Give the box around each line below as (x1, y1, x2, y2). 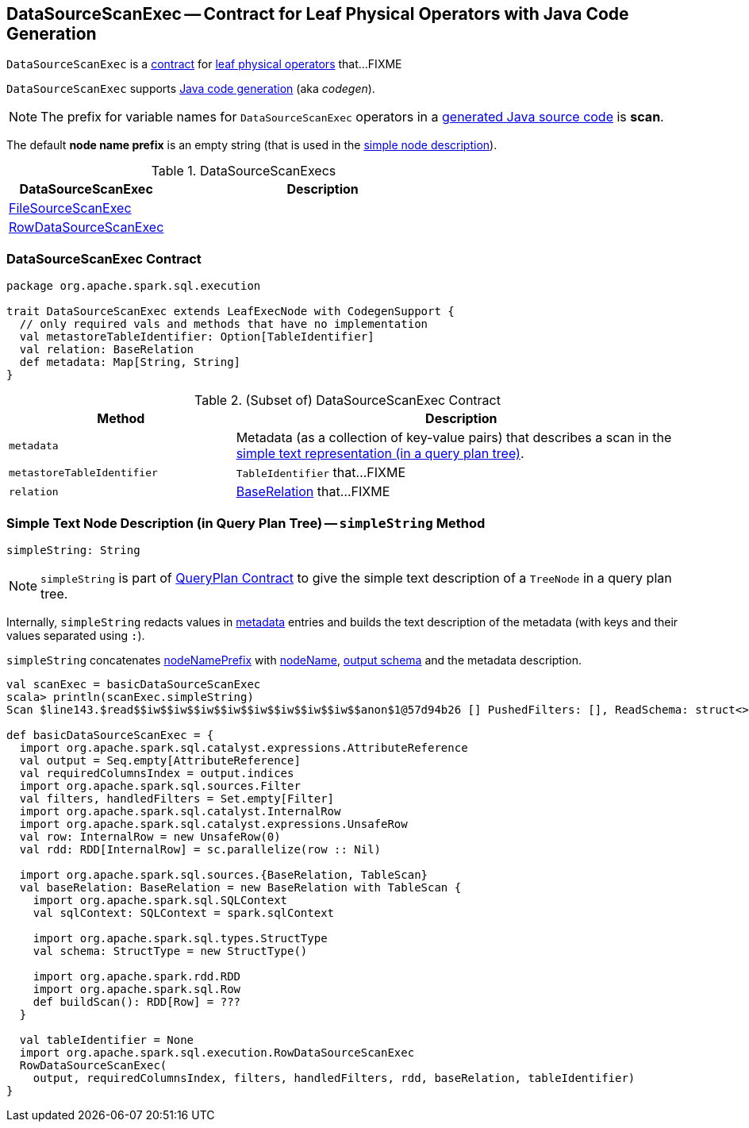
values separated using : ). (6, 628, 145, 642)
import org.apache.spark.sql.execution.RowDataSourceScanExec (19, 1045, 415, 1059)
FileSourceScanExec (9, 200, 132, 217)
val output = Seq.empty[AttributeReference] (19, 753, 301, 767)
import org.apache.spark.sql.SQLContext (33, 893, 288, 907)
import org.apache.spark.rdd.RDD (33, 969, 241, 983)
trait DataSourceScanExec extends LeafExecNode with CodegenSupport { (6, 305, 455, 318)
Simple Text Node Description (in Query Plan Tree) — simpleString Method (6, 514, 486, 531)
